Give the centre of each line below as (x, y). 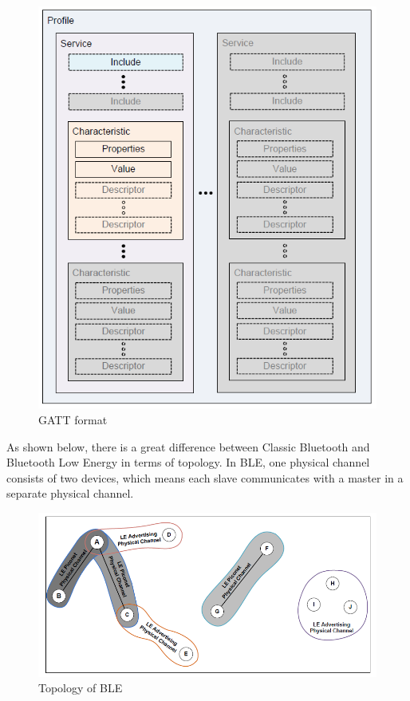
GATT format (73, 420)
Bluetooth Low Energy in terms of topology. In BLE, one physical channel (188, 462)
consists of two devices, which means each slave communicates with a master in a (205, 477)
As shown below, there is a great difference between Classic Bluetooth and (188, 446)
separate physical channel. (70, 493)
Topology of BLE (81, 688)
